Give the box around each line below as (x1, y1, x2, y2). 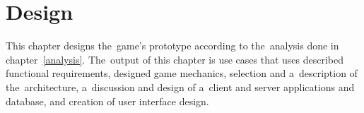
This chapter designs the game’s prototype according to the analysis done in (6, 38, 339, 53)
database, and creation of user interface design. (6, 93, 209, 108)
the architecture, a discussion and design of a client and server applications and (6, 79, 355, 94)
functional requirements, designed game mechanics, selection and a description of (6, 66, 358, 81)
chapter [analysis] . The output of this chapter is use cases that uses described (6, 52, 344, 66)
